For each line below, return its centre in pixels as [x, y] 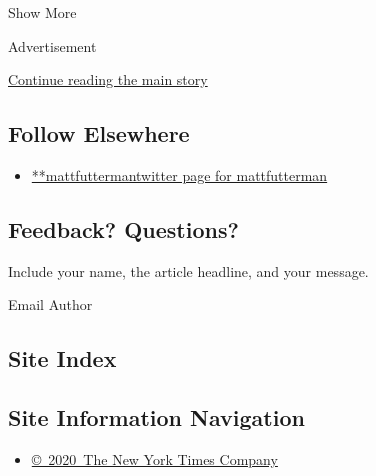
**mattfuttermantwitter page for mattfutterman [179, 174]
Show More [42, 12]
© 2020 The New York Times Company [154, 458]
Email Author [50, 304]
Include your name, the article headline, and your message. [188, 270]
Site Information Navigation [156, 417]
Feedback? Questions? [123, 228]
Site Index [62, 358]
